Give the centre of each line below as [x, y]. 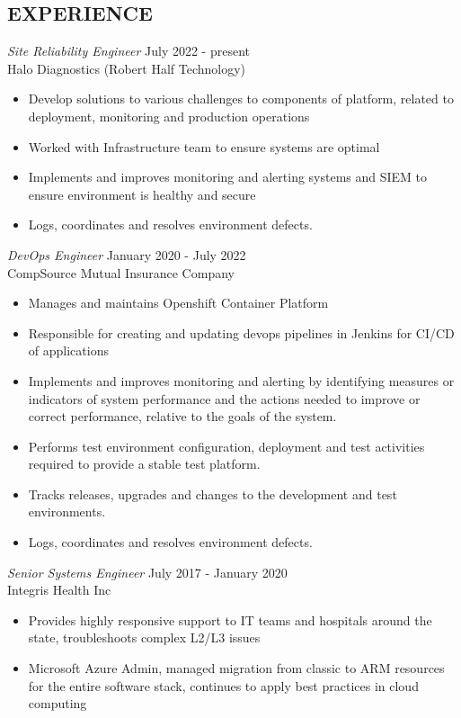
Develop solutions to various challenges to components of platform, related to [241, 99]
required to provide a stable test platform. [144, 464]
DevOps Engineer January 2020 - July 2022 [127, 254]
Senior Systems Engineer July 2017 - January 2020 [147, 572]
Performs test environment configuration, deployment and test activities [226, 446]
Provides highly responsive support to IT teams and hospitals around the [230, 619]
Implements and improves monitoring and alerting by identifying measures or [241, 380]
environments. [67, 512]
